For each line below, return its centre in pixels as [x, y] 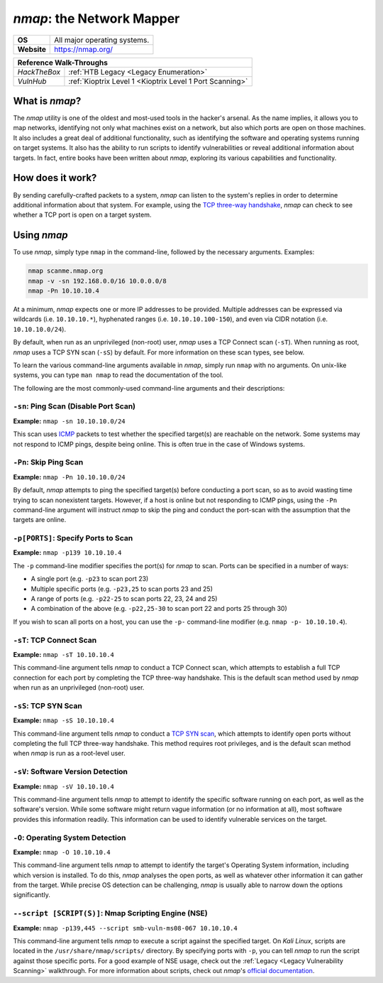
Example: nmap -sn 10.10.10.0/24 [69, 421]
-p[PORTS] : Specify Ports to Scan [73, 538]
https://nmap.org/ [84, 49]
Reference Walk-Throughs [62, 63]
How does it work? [55, 178]
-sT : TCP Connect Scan [55, 640]
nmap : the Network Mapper [96, 18]
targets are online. [40, 520]
